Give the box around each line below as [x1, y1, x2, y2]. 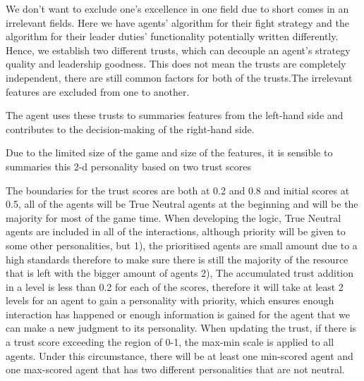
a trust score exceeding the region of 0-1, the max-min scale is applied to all [6, 335, 334, 349]
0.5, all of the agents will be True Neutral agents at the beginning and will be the [6, 196, 358, 211]
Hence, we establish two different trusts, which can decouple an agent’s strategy [6, 42, 351, 57]
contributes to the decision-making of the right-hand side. [6, 121, 255, 136]
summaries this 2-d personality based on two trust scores [6, 158, 252, 173]
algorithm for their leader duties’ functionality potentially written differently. [6, 29, 339, 44]
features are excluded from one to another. [6, 84, 190, 99]
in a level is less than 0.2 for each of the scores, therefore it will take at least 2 [6, 279, 344, 294]
